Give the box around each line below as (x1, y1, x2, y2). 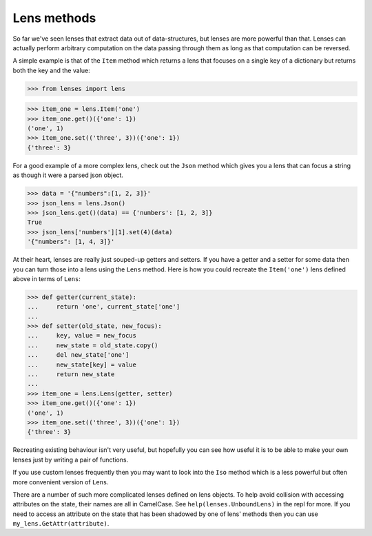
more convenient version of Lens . (12, 477, 110, 486)
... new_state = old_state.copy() (27, 341, 158, 349)
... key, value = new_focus (27, 331, 137, 340)
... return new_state (27, 371, 115, 378)
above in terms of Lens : (12, 274, 81, 282)
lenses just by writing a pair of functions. (12, 455, 129, 464)
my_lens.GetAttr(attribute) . (12, 519, 110, 528)
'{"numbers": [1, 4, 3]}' (27, 238, 115, 246)
